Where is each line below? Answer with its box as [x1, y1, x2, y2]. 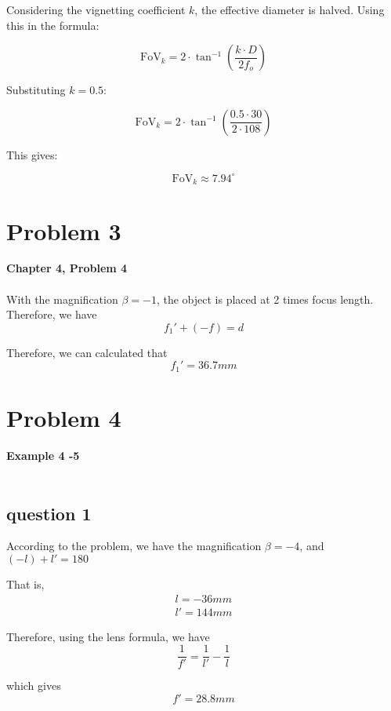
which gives [6, 677, 61, 694]
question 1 [6, 501, 92, 525]
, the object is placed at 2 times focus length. [156, 290, 374, 307]
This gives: [6, 146, 58, 162]
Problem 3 [6, 214, 121, 246]
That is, [6, 575, 45, 592]
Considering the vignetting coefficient [6, 2, 186, 17]
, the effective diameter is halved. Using [194, 2, 385, 17]
